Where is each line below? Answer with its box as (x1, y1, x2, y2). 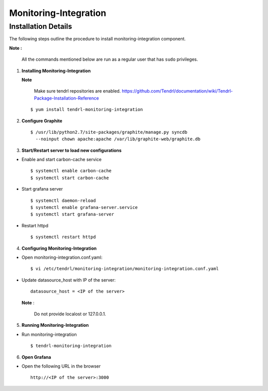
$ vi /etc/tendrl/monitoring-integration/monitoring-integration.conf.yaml (30, 266, 219, 272)
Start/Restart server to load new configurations (21, 147, 122, 153)
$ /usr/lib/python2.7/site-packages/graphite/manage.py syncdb (30, 129, 188, 135)
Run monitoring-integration (21, 331, 77, 337)
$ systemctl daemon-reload (30, 197, 96, 203)
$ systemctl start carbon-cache (30, 175, 109, 181)
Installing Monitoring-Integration (21, 68, 91, 74)
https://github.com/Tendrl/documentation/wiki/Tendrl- (122, 88, 233, 94)
